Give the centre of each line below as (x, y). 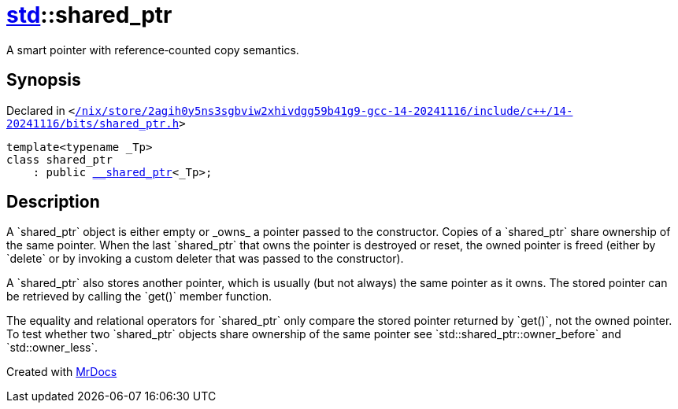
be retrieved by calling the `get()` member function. (139, 297)
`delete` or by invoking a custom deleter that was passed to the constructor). (205, 259)
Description (53, 202)
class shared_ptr (59, 159)
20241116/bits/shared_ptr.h (93, 123)
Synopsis (44, 80)
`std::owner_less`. (52, 348)
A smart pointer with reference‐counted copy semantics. (153, 50)
